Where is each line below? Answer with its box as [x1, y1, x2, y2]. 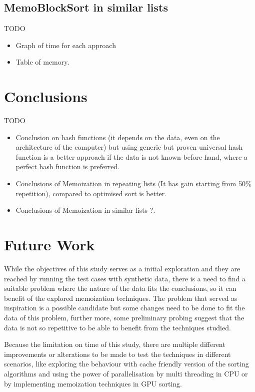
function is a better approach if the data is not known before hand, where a [15, 151, 247, 162]
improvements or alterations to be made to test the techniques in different [4, 348, 231, 359]
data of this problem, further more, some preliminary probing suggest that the [4, 312, 244, 322]
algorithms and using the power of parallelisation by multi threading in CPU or [4, 368, 248, 378]
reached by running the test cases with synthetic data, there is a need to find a [4, 273, 246, 283]
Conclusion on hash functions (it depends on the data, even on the [15, 132, 220, 142]
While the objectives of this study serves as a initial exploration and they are [4, 263, 240, 273]
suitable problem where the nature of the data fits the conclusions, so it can [4, 283, 236, 293]
